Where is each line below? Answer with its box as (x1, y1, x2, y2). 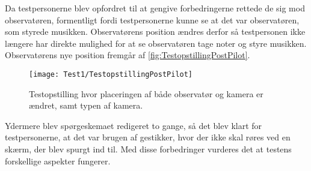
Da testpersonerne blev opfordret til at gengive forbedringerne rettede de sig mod (5, 2, 305, 14)
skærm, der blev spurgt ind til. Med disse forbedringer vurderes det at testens (5, 143, 292, 155)
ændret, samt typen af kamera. (29, 99, 143, 112)
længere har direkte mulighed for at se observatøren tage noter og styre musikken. (5, 37, 307, 49)
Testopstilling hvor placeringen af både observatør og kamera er (29, 87, 263, 100)
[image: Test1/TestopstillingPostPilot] (29, 70, 193, 79)
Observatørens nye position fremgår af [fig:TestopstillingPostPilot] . (5, 49, 250, 61)
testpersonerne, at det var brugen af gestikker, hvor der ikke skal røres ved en (5, 131, 291, 143)
